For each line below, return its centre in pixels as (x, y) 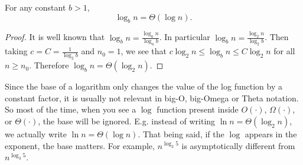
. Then (277, 37)
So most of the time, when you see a (71, 109)
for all (284, 51)
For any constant (35, 7)
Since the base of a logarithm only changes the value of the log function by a (144, 86)
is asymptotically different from (238, 145)
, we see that (144, 51)
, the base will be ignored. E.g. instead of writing (127, 121)
